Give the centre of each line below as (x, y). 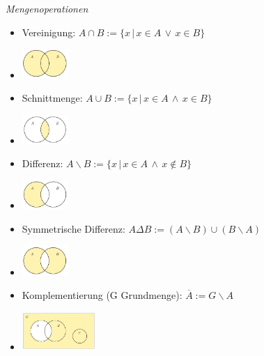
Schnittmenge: (52, 98)
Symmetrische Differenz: (73, 228)
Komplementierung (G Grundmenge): (102, 295)
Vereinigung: (49, 32)
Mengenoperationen (47, 8)
